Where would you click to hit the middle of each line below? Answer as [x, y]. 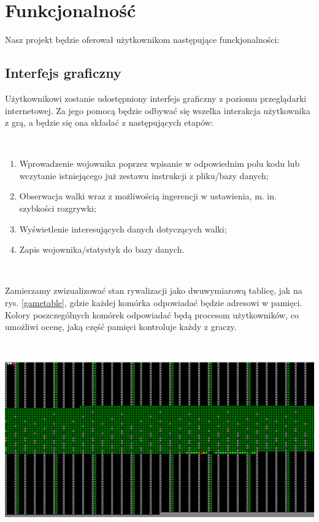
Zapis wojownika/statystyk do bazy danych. [102, 249]
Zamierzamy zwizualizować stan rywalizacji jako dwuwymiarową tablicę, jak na [154, 290]
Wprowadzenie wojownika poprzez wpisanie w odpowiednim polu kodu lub [159, 163]
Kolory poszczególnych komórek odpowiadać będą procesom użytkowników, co [152, 314]
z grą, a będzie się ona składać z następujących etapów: [109, 122]
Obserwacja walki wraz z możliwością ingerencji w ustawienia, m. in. [148, 196]
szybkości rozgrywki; [58, 208]
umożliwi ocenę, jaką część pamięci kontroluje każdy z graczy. [121, 327]
